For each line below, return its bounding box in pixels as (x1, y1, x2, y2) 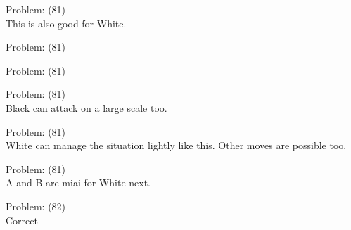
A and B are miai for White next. (6, 175, 151, 190)
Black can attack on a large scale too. (6, 100, 167, 115)
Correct (6, 212, 38, 227)
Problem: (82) (6, 198, 66, 213)
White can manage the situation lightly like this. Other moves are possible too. (6, 138, 347, 153)
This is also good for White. (6, 15, 127, 30)
